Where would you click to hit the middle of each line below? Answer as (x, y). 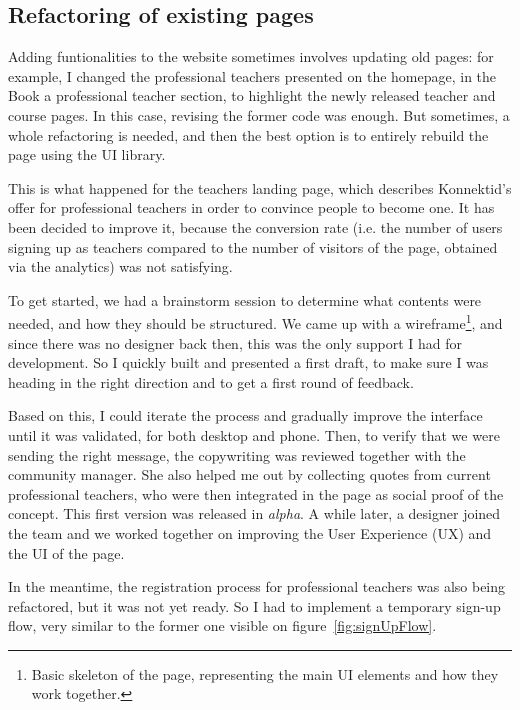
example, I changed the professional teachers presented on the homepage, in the (252, 75)
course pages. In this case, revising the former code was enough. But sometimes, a (259, 114)
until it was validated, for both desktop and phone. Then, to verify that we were (254, 434)
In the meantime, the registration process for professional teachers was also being (257, 586)
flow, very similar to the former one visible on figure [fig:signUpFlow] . (222, 625)
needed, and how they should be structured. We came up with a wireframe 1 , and (255, 321)
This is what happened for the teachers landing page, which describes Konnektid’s (260, 187)
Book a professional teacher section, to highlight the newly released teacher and (252, 95)
